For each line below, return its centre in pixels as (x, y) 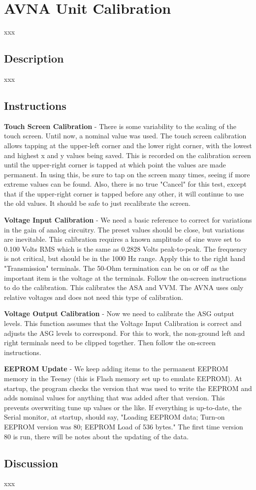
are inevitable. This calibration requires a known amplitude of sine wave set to (122, 239)
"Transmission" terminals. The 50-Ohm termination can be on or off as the (117, 268)
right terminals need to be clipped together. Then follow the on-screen (110, 343)
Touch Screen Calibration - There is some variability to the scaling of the (120, 126)
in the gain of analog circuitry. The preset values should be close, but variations (124, 229)
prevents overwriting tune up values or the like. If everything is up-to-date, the (123, 407)
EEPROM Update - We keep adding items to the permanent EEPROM (116, 369)
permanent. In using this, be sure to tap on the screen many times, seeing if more (127, 174)
